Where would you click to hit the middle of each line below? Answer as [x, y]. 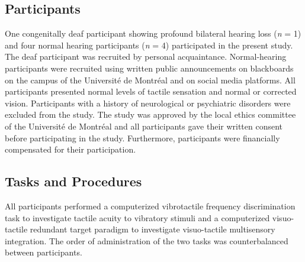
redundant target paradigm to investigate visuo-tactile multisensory [152, 229]
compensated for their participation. [70, 149]
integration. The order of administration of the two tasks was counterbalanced [147, 240]
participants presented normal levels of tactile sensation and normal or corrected [151, 91]
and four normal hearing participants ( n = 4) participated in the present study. [149, 45]
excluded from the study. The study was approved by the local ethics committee [150, 114]
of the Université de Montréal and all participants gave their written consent [144, 126]
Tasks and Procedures [73, 181]
